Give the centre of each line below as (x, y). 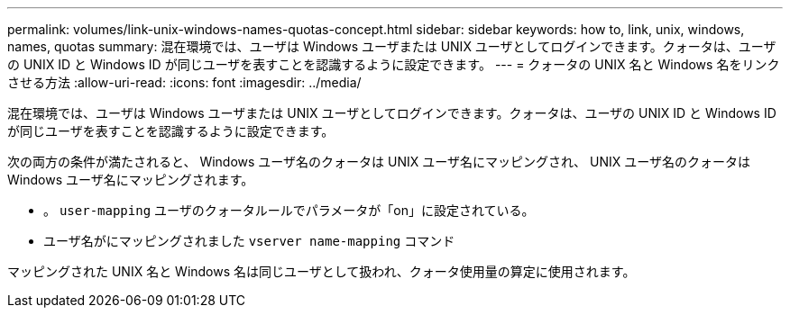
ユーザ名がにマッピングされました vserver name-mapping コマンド (249, 241)
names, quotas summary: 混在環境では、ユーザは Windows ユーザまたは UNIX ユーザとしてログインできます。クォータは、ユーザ (392, 46)
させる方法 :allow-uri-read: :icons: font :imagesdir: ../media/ (184, 82)
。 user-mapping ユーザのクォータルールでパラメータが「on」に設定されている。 (289, 210)
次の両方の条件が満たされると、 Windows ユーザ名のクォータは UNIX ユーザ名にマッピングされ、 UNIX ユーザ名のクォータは (379, 162)
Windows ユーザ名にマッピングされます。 (131, 180)
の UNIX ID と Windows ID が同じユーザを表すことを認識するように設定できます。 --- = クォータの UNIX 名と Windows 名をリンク (394, 64)
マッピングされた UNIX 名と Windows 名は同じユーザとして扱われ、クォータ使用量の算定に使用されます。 (322, 271)
